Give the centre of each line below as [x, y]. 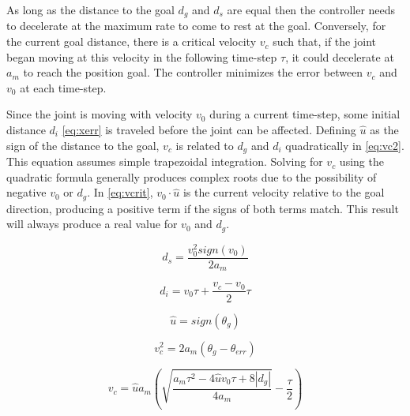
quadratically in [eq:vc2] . [345, 145]
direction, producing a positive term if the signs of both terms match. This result [203, 208]
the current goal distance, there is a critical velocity [132, 41]
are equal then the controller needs [311, 9]
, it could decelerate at [340, 56]
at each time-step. [63, 87]
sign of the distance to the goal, [83, 145]
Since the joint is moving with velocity [100, 114]
